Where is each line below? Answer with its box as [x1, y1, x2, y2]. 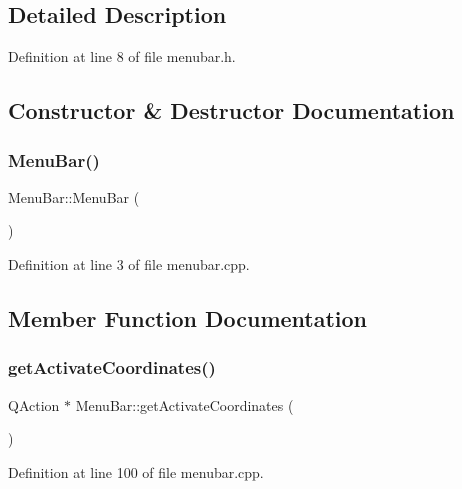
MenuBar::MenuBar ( [8, 186, 140, 207]
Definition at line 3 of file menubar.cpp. [8, 253, 250, 274]
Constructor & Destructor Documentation [8, 95, 455, 126]
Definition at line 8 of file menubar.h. [8, 46, 236, 67]
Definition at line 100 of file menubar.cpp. [8, 461, 264, 482]
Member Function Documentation [8, 302, 368, 333]
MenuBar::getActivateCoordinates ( [75, 394, 294, 415]
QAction [8, 394, 60, 415]
